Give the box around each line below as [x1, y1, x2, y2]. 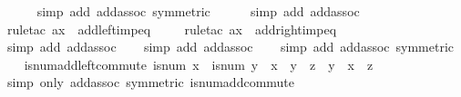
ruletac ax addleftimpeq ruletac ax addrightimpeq [6, 19, 337, 38]
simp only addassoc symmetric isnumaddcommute [6, 73, 295, 92]
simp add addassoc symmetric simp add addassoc [36, 2, 360, 20]
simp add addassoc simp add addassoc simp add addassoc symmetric [6, 37, 455, 56]
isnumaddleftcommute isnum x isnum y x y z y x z [24, 54, 374, 73]
